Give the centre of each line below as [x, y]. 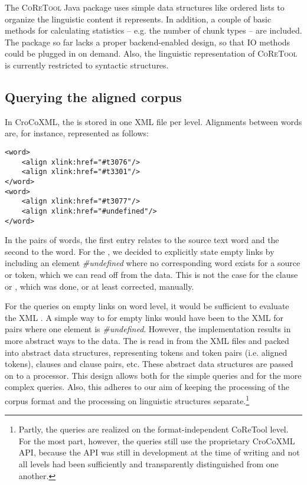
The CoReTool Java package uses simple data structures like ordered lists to [145, 7]
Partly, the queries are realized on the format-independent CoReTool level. [153, 429]
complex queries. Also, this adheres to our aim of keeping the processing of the [147, 387]
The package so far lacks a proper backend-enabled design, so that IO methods [148, 42]
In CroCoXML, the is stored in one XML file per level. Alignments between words [153, 121]
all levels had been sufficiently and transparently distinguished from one [148, 463]
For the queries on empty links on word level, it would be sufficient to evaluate [147, 306]
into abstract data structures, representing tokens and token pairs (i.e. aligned [146, 352]
